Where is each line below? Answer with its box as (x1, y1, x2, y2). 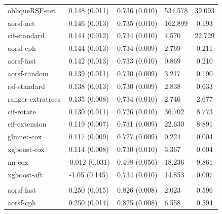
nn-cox (8, 156, 28, 167)
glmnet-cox (8, 131, 42, 142)
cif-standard (8, 30, 45, 41)
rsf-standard (8, 80, 45, 91)
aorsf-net (8, 17, 35, 28)
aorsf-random (8, 68, 49, 78)
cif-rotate (8, 106, 36, 116)
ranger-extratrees (8, 93, 61, 104)
